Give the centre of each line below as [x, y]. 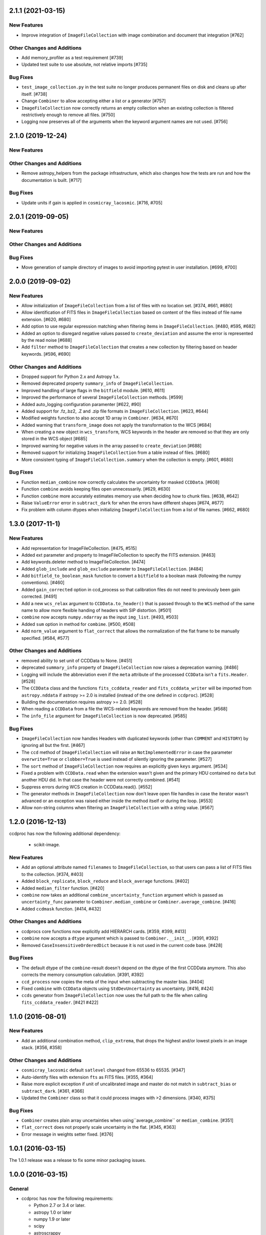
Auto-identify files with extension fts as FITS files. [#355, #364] [87, 1077]
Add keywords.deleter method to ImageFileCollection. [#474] [83, 562]
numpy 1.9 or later [52, 1219]
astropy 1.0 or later [53, 1212]
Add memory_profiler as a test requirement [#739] [72, 57]
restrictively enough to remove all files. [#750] [68, 115]
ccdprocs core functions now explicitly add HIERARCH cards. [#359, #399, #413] [104, 931]
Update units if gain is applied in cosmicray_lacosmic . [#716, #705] [92, 203]
